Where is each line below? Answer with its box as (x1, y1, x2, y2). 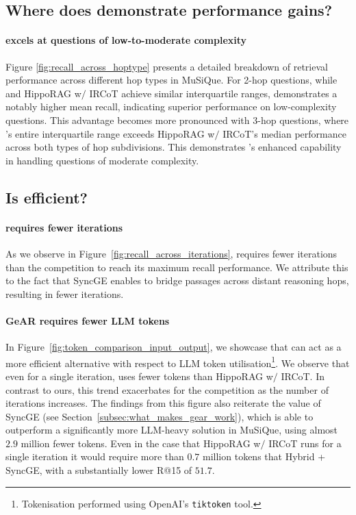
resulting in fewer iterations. (5, 286, 124, 301)
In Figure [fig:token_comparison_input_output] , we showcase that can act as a (5, 340, 342, 354)
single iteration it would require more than (5, 449, 184, 464)
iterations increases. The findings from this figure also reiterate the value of (5, 396, 321, 410)
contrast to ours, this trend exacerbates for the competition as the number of (5, 382, 329, 397)
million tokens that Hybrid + (203, 449, 326, 464)
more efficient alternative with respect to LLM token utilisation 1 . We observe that (5, 353, 350, 370)
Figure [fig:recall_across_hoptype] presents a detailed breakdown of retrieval (5, 59, 328, 73)
